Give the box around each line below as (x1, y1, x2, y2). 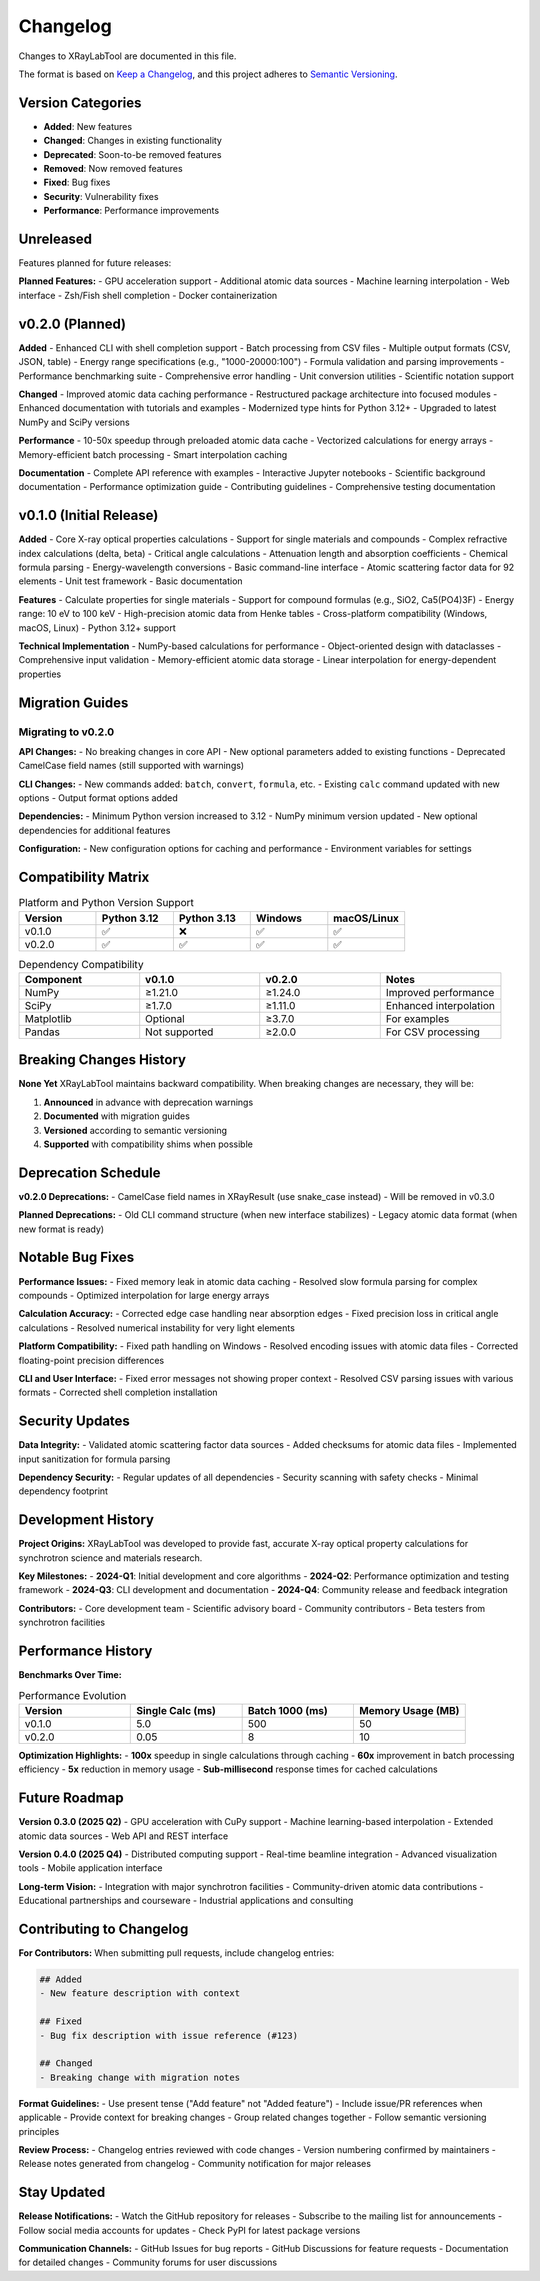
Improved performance (385, 985, 495, 999)
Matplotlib (24, 1011, 72, 1025)
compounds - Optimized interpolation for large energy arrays (18, 1289, 270, 1301)
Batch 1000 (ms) (247, 1703, 329, 1717)
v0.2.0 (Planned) (18, 315, 127, 332)
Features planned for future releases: (18, 257, 172, 269)
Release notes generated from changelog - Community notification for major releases (18, 2158, 372, 2170)
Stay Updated (18, 2184, 106, 2201)
